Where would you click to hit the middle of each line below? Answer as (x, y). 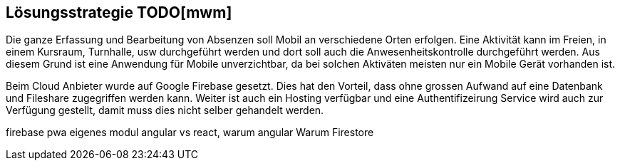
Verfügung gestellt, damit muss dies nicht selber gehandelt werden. (165, 110)
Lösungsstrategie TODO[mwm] (119, 12)
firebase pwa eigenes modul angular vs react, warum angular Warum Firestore (190, 133)
